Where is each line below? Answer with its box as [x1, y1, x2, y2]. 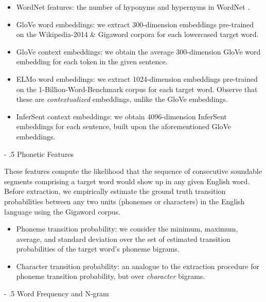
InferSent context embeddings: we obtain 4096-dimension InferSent [16, 111, 227, 121]
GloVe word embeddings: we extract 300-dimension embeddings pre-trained [16, 19, 254, 29]
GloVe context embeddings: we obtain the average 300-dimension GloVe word [16, 46, 261, 57]
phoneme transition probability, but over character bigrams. [16, 271, 205, 281]
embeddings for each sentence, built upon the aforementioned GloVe [16, 121, 232, 132]
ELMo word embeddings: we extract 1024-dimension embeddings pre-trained [16, 73, 258, 84]
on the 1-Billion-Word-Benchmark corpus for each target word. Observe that [16, 83, 258, 94]
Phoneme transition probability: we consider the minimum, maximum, [16, 223, 238, 234]
